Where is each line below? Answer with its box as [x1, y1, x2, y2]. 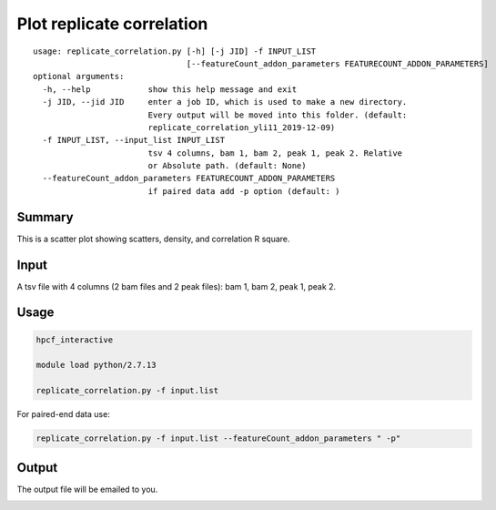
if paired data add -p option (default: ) [147, 186, 340, 196]
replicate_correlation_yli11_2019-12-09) [147, 122, 336, 132]
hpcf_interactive [35, 334, 114, 345]
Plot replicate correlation [16, 14, 208, 34]
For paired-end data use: [16, 409, 111, 420]
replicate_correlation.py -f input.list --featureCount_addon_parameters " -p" [35, 433, 401, 444]
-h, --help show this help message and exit [42, 84, 298, 95]
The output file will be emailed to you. [16, 484, 158, 495]
